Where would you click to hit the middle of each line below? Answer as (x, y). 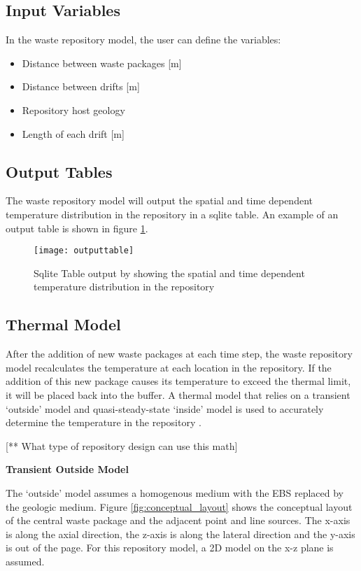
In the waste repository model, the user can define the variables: (143, 40)
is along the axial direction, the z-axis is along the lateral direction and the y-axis (180, 534)
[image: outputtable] (84, 251)
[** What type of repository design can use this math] (122, 445)
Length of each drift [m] (73, 133)
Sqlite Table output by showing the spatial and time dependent (169, 273)
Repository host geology (73, 110)
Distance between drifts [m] (81, 86)
